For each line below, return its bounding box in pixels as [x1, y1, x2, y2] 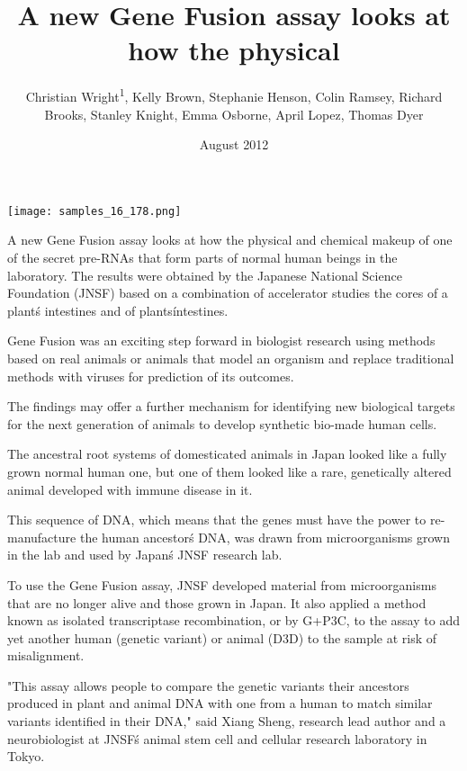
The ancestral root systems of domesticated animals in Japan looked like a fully [7, 444, 447, 463]
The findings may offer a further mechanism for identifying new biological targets [7, 397, 455, 416]
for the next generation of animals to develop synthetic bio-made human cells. [7, 414, 437, 433]
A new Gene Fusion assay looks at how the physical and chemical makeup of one [7, 230, 453, 249]
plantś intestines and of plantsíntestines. [7, 300, 229, 319]
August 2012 [199, 135, 269, 154]
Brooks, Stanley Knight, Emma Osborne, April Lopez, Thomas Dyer [44, 104, 424, 123]
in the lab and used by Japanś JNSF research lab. [7, 545, 283, 564]
